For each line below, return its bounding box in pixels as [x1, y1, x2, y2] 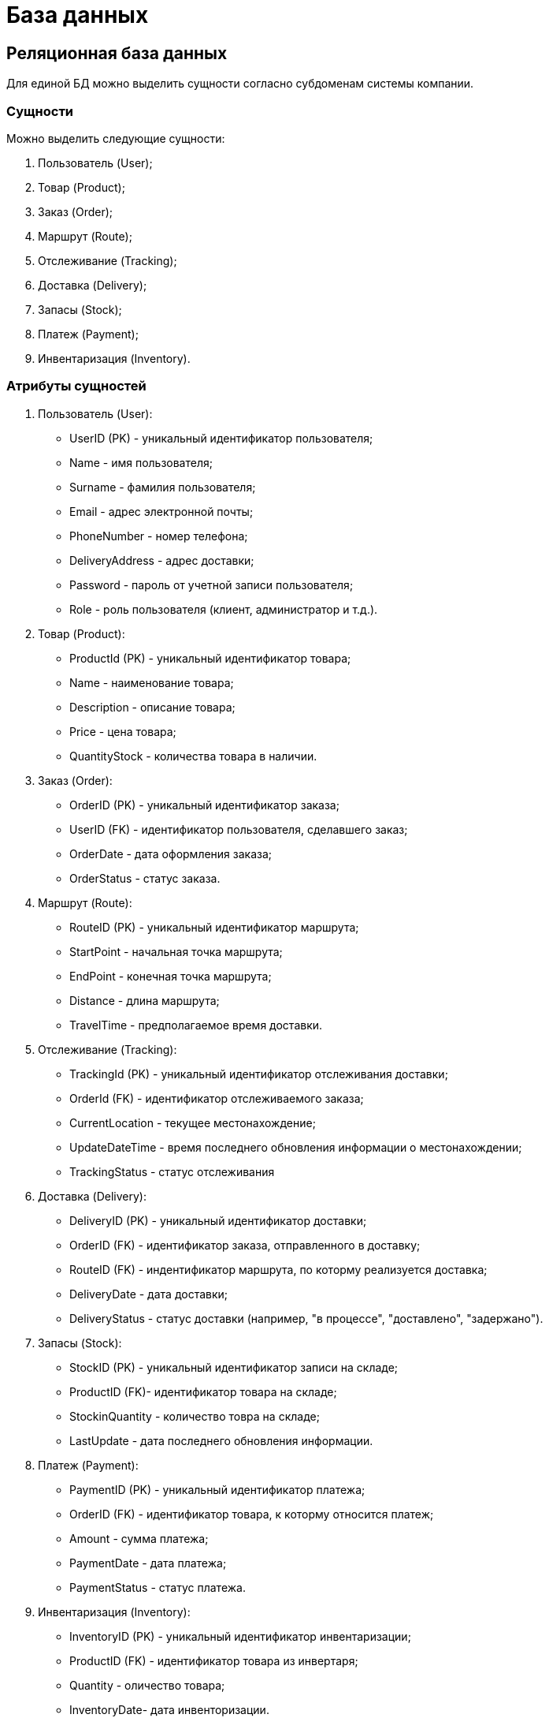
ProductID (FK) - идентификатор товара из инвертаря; [69, 1653, 358, 1668]
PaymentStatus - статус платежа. [69, 1580, 246, 1594]
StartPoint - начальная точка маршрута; [69, 944, 283, 958]
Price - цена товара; [69, 724, 176, 738]
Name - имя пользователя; [69, 455, 213, 469]
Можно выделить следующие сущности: [6, 131, 225, 145]
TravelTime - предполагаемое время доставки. [69, 1018, 323, 1032]
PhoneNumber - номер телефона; [69, 528, 248, 543]
